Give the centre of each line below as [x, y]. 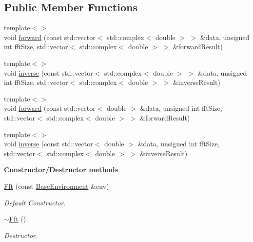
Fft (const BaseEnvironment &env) [57, 186]
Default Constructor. [35, 202]
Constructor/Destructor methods [61, 170]
